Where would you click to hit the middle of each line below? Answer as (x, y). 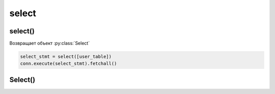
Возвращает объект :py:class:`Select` (50, 43)
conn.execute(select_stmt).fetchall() (68, 64)
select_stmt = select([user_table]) (66, 57)
